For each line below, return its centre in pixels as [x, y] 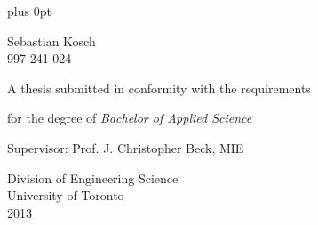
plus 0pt [29, 11]
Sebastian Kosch [52, 40]
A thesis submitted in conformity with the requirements [159, 88]
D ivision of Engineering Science [93, 177]
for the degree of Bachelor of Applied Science [130, 118]
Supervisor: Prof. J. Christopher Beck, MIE [126, 147]
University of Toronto [66, 195]
